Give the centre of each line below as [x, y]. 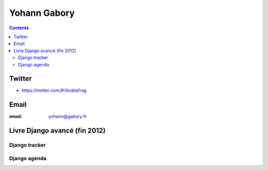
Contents [19, 28]
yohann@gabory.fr [67, 116]
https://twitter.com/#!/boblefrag [54, 90]
